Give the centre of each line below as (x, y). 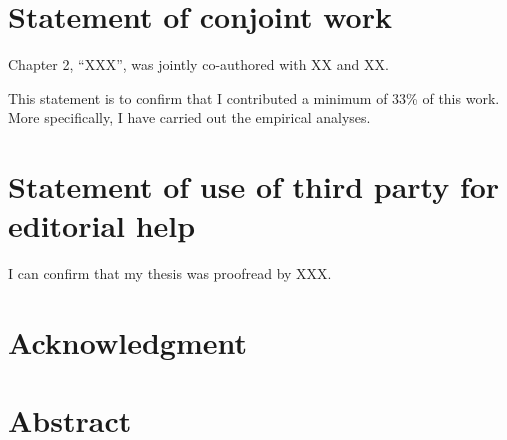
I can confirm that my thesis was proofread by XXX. (170, 273)
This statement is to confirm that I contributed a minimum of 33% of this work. (254, 97)
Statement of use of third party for (254, 186)
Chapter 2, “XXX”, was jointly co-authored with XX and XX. (198, 64)
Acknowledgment (127, 342)
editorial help (102, 225)
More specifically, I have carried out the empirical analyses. (189, 117)
